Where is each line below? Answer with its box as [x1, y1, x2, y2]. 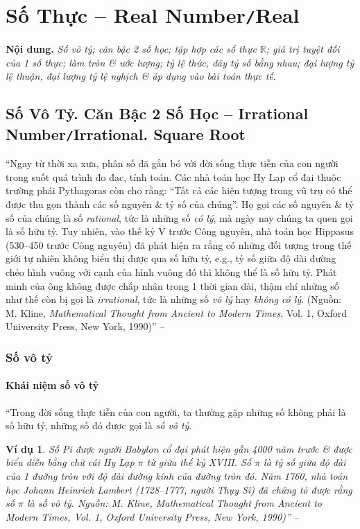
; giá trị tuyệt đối [266, 42, 340, 56]
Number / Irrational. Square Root [6, 123, 246, 144]
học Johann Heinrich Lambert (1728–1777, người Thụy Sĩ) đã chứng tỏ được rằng [6, 482, 352, 496]
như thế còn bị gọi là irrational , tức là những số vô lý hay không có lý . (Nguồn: [6, 292, 342, 306]
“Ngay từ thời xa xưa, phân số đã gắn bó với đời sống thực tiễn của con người [6, 156, 338, 171]
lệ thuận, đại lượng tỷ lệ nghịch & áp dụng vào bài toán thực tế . [6, 69, 276, 83]
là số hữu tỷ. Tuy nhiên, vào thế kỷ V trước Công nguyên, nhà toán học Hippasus [6, 224, 354, 239]
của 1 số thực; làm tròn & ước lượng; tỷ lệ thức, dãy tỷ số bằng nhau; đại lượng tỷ [6, 55, 354, 69]
